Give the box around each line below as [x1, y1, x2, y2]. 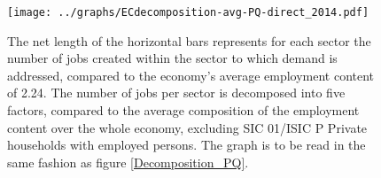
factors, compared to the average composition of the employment [7, 101, 360, 120]
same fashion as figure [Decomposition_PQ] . [7, 152, 249, 171]
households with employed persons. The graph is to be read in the [7, 135, 366, 154]
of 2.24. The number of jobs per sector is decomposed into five [7, 83, 346, 102]
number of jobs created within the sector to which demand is [7, 49, 338, 67]
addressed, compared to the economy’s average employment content [7, 66, 375, 84]
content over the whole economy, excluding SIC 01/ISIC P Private [7, 118, 368, 136]
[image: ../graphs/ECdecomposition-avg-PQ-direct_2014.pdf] [7, 6, 369, 19]
